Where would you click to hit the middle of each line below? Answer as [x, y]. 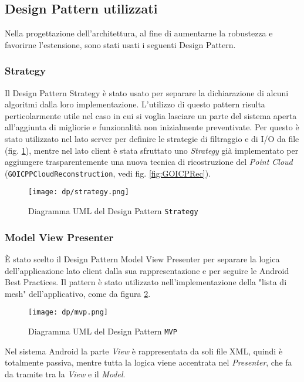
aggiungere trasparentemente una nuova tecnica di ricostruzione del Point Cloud [149, 162]
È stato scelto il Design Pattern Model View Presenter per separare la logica [142, 258]
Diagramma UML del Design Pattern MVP [103, 331]
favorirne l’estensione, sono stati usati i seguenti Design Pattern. [120, 44]
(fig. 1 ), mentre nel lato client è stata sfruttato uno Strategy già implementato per [152, 150]
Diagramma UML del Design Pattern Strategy [113, 211]
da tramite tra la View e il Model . [65, 373]
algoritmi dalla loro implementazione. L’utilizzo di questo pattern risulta [135, 104]
